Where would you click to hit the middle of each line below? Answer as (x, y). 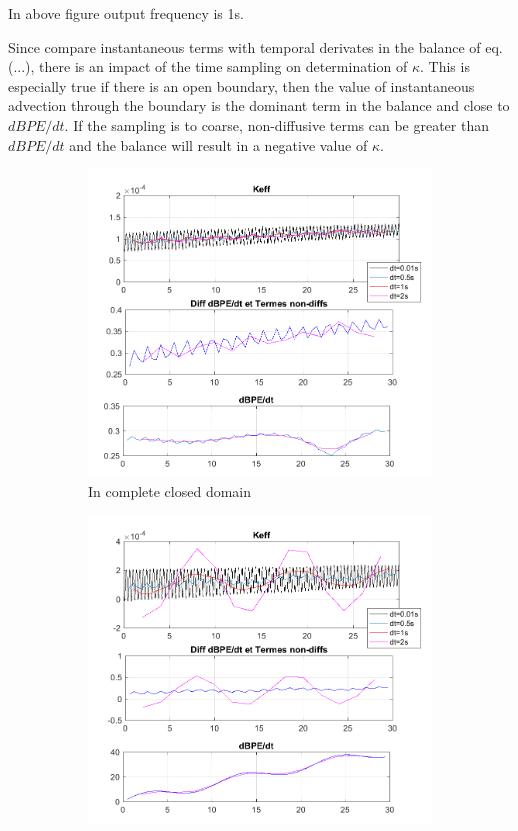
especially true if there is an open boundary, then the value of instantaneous (241, 85)
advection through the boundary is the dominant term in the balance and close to (259, 105)
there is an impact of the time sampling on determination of (223, 66)
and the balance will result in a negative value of (218, 144)
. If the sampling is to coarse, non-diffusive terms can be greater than (277, 124)
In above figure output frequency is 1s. (126, 13)
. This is (444, 66)
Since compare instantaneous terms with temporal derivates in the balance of (244, 46)
